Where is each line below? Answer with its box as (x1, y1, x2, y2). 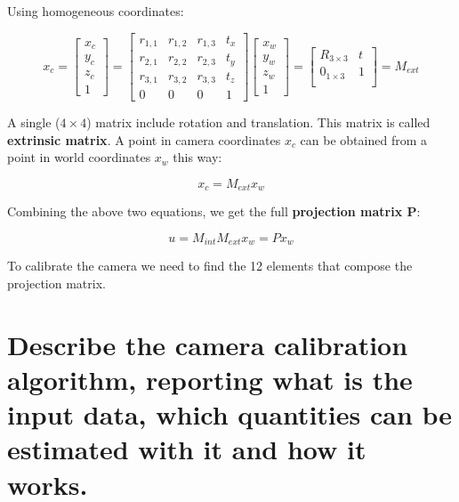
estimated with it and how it (7, 431, 366, 467)
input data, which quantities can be (7, 396, 453, 433)
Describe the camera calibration (7, 326, 408, 362)
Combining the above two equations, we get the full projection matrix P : (7, 202, 421, 221)
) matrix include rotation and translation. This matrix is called (86, 113, 431, 132)
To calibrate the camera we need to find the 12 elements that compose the (7, 256, 413, 275)
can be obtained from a (300, 130, 427, 149)
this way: (173, 148, 222, 166)
